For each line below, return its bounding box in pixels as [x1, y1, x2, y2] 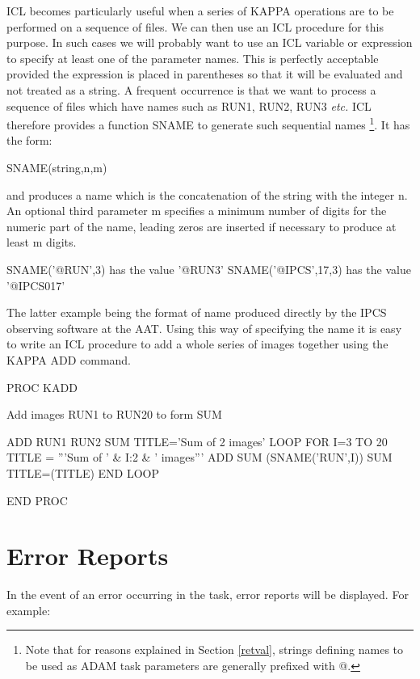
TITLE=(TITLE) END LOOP [6, 464, 160, 481]
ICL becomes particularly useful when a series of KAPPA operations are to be [6, 2, 394, 19]
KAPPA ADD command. [6, 351, 132, 368]
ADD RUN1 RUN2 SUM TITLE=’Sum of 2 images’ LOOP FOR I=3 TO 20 [6, 432, 388, 449]
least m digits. [6, 234, 77, 251]
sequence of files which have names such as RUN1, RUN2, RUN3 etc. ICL [6, 97, 372, 114]
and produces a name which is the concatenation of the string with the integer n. [6, 186, 408, 203]
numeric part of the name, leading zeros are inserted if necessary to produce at [6, 217, 397, 234]
